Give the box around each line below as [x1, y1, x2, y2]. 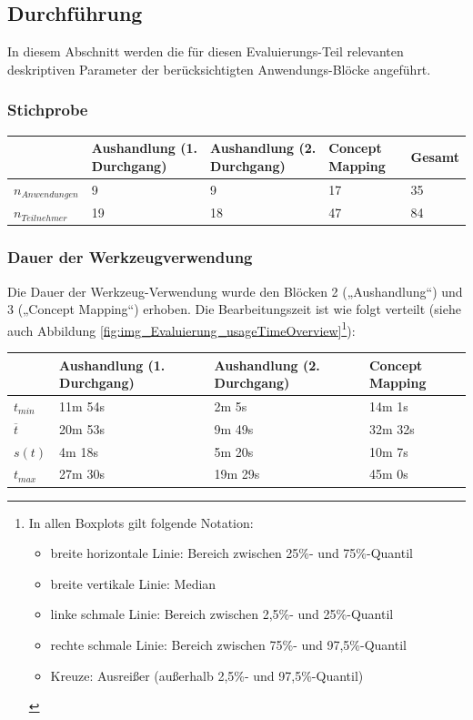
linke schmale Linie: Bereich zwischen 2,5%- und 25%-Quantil [50, 604, 394, 624]
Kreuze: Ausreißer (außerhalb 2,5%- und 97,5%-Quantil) [50, 665, 364, 685]
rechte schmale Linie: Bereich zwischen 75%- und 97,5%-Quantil [50, 634, 407, 654]
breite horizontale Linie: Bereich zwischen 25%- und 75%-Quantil [50, 543, 413, 563]
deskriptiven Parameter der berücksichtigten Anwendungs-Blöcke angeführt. [7, 59, 431, 78]
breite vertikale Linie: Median [50, 573, 216, 593]
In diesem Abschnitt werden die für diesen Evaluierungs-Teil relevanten [7, 42, 404, 61]
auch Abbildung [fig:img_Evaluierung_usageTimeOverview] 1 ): [7, 318, 356, 340]
